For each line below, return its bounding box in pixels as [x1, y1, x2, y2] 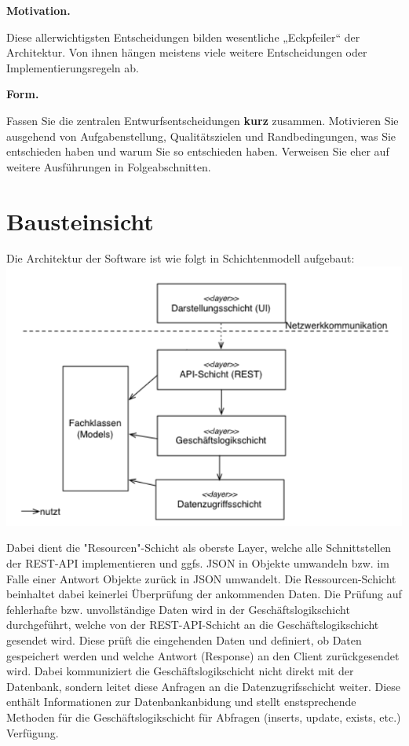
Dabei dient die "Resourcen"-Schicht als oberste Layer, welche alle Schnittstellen [6, 539, 392, 556]
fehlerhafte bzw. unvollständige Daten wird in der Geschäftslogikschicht [6, 601, 350, 617]
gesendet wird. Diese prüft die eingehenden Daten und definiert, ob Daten [6, 631, 362, 648]
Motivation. [6, 2, 71, 18]
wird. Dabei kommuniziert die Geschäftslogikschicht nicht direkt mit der [6, 663, 354, 679]
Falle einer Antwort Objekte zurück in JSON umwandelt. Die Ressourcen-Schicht [6, 570, 396, 586]
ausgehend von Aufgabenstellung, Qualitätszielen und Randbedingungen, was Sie [6, 127, 396, 144]
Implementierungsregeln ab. [6, 59, 139, 75]
